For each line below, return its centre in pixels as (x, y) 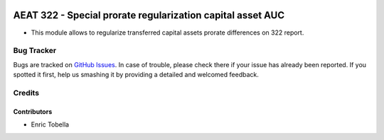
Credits (26, 93)
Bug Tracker (35, 51)
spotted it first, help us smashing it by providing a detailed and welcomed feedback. (136, 75)
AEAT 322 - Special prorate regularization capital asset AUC (149, 15)
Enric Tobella (50, 124)
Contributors (33, 111)
